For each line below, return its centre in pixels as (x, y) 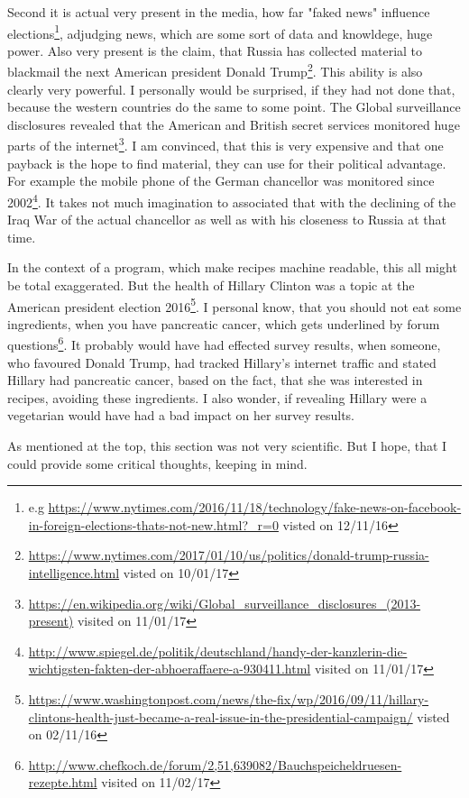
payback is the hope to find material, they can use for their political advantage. (227, 163)
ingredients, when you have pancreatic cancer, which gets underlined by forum (224, 323)
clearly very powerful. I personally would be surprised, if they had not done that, (231, 89)
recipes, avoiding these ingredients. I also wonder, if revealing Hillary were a (217, 397)
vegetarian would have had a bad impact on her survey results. (181, 415)
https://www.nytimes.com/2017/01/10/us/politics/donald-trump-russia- (229, 555)
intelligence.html (74, 572)
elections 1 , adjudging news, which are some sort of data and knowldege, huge (220, 32)
